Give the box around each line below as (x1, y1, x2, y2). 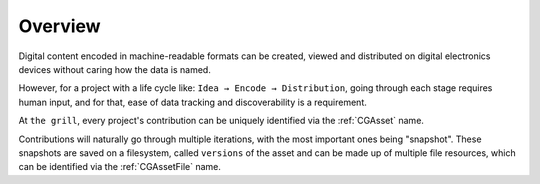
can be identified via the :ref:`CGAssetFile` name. (18, 161, 222, 173)
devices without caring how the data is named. (18, 63, 212, 75)
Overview (18, 15, 101, 37)
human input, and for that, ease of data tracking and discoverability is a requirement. (18, 96, 367, 108)
